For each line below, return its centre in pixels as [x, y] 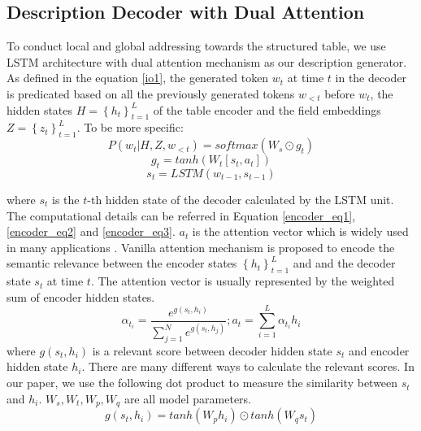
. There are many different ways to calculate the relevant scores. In [248, 366]
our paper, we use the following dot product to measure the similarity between [202, 383]
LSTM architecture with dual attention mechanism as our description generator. [207, 61]
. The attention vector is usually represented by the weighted [243, 281]
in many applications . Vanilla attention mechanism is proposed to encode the [201, 247]
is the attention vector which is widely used [300, 231]
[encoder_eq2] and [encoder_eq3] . [91, 231]
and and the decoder [344, 263]
